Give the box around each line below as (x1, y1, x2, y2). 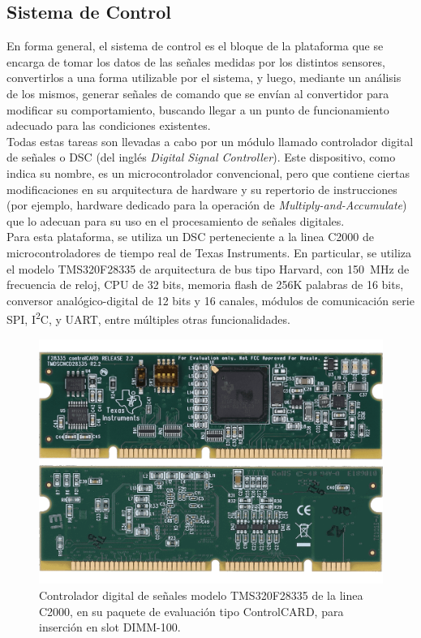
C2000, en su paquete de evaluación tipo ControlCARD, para (39, 602, 344, 619)
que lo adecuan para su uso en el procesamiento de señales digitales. (6, 212, 345, 229)
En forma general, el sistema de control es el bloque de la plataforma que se (6, 37, 384, 54)
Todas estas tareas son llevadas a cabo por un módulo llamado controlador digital (6, 132, 414, 149)
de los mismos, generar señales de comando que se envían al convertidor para (6, 84, 389, 101)
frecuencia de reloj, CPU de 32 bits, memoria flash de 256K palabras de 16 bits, (6, 276, 404, 293)
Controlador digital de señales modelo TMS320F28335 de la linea (39, 586, 363, 603)
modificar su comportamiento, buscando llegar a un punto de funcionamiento (6, 101, 389, 118)
